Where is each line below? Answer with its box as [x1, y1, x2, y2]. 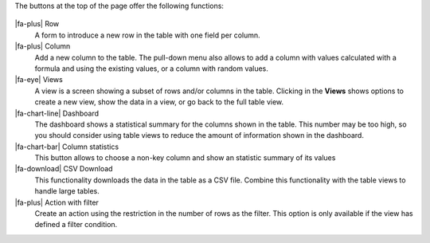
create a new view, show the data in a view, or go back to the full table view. [34, 97, 284, 107]
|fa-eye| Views [14, 75, 63, 84]
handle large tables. [34, 186, 100, 196]
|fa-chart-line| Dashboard [14, 108, 100, 118]
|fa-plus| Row [14, 19, 60, 29]
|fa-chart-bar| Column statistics [14, 142, 119, 151]
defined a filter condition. [34, 220, 118, 229]
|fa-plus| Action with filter [14, 198, 100, 207]
